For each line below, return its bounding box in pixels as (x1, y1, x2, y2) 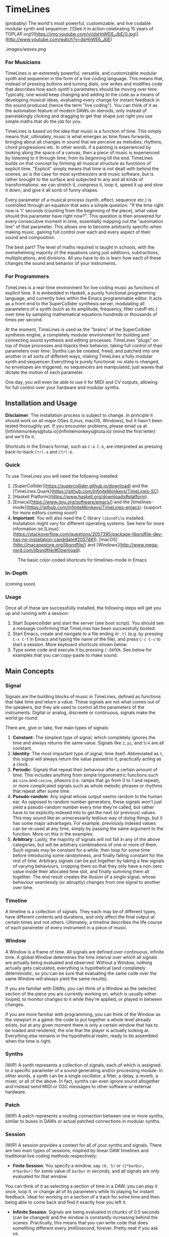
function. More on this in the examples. (12, 831, 94, 837)
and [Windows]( (87, 541, 121, 548)
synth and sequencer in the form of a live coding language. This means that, (5, 76, 164, 82)
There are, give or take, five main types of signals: (5, 724, 109, 730)
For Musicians (5, 59, 41, 66)
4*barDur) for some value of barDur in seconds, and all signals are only (12, 1168, 160, 1174)
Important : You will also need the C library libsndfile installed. (12, 515, 145, 521)
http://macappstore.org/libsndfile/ (14, 541, 85, 548)
